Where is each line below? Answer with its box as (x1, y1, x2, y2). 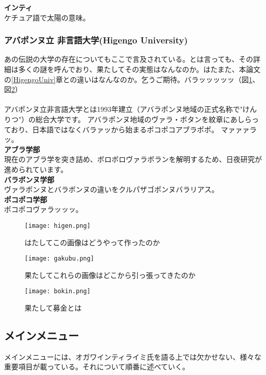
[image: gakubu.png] (25, 255, 95, 263)
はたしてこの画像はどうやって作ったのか (25, 237, 160, 247)
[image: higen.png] (25, 222, 91, 229)
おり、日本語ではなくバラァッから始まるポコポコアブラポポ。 (11, 124, 219, 134)
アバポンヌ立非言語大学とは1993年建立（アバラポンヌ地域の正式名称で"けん (4, 104, 257, 114)
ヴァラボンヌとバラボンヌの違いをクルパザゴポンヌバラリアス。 (4, 184, 219, 195)
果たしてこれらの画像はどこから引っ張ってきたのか (25, 269, 196, 280)
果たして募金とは (25, 302, 82, 313)
